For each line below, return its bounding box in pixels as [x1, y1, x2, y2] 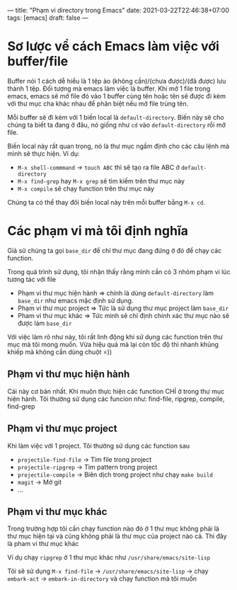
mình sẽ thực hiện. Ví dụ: [7, 149, 80, 158]
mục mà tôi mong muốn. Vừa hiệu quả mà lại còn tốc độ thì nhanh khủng [7, 340, 219, 348]
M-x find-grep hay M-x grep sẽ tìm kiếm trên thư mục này [17, 176, 185, 185]
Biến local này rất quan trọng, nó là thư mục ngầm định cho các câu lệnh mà [7, 142, 230, 150]
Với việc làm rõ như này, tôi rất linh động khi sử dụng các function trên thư [7, 332, 223, 341]
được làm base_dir [17, 319, 72, 327]
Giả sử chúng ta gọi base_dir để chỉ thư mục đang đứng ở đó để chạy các [7, 246, 222, 254]
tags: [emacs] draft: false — [7, 13, 88, 22]
